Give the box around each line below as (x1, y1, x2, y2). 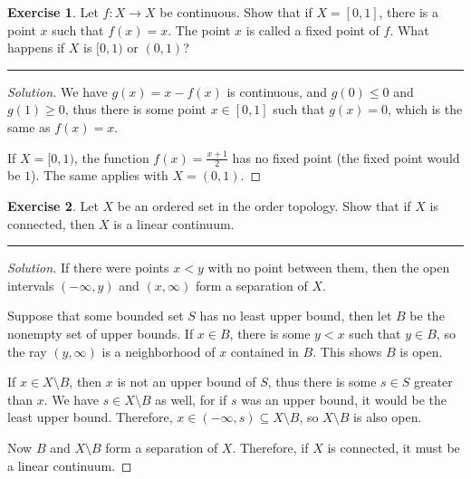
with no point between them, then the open (207, 258, 450, 277)
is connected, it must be (327, 437, 460, 456)
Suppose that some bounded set (7, 306, 184, 325)
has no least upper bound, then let (199, 306, 392, 325)
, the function (73, 148, 149, 167)
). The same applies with (31, 166, 168, 185)
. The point (168, 20, 231, 39)
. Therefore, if (232, 437, 309, 456)
